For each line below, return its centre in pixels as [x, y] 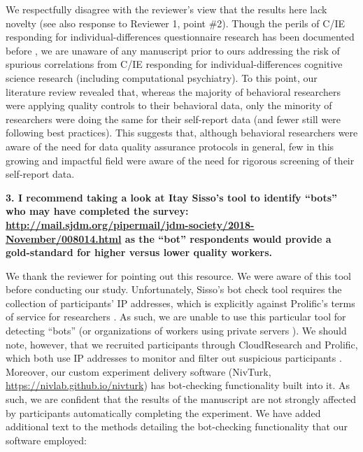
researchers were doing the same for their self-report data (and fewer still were [173, 119]
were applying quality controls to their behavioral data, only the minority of [169, 105]
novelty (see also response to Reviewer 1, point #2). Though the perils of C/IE [176, 23]
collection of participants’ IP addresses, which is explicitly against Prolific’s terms [180, 303]
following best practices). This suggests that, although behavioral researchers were [182, 133]
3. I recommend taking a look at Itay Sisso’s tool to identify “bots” [172, 197]
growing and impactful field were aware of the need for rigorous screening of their [180, 160]
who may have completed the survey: [97, 211]
